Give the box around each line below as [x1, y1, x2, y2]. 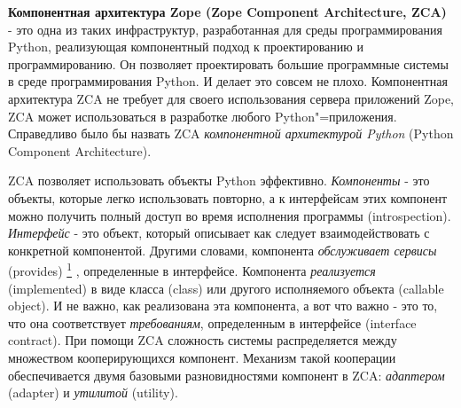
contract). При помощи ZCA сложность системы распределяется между [8, 331, 397, 349]
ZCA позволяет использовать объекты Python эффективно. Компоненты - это [8, 171, 430, 190]
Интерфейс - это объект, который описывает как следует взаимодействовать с [8, 224, 430, 242]
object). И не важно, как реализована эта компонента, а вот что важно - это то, [8, 296, 438, 315]
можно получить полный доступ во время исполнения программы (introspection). [8, 206, 451, 224]
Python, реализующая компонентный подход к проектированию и [8, 37, 363, 56]
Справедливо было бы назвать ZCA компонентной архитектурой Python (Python [8, 124, 454, 143]
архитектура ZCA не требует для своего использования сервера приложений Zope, [8, 89, 455, 107]
